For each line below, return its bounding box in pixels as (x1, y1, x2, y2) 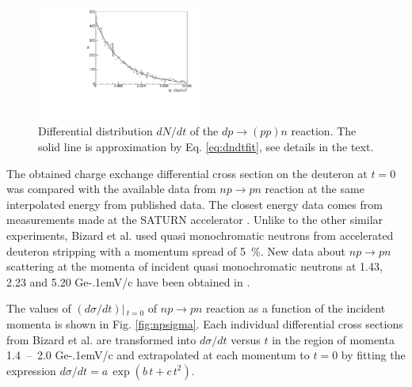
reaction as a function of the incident (206, 300, 386, 317)
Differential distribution (38, 123, 153, 139)
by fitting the (341, 347, 406, 363)
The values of (6, 300, 71, 317)
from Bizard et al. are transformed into (6, 331, 196, 347)
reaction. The (291, 123, 357, 139)
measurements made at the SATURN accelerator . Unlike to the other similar (6, 211, 383, 228)
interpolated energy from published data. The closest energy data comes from (6, 195, 383, 212)
